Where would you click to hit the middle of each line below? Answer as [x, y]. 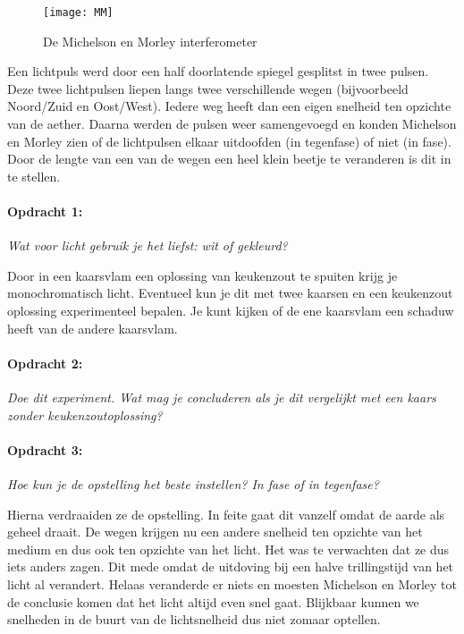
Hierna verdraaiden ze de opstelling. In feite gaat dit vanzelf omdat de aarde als [226, 514]
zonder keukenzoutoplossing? [85, 414]
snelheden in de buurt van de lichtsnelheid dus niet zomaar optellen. [194, 619]
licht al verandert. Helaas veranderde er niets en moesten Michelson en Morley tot [232, 583]
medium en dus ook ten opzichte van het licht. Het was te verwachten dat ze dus [228, 549]
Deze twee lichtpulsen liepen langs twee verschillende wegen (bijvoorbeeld [208, 88]
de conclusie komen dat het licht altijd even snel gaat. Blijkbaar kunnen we [213, 601]
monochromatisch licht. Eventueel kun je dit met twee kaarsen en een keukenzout [230, 293]
